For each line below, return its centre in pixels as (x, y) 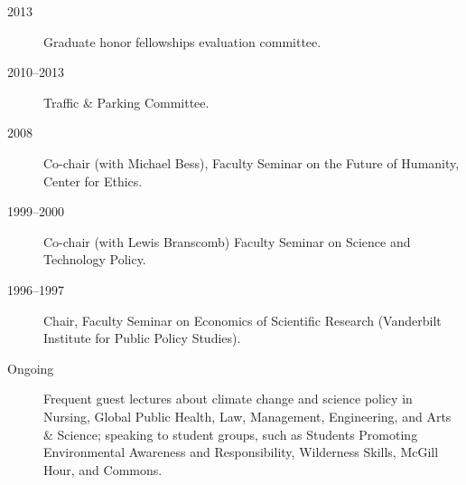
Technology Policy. (95, 259)
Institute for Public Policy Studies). (142, 338)
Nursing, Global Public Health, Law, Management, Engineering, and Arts (247, 416)
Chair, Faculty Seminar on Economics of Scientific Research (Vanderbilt (242, 320)
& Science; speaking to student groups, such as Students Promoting (231, 434)
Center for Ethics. (93, 181)
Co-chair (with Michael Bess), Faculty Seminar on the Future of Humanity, (252, 162)
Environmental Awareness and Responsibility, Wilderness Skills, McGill (241, 452)
